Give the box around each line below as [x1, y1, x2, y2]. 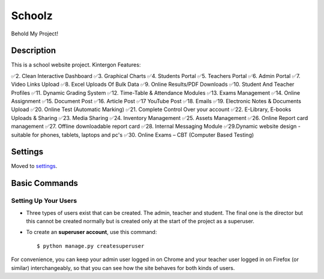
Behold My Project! [11, 30, 58, 37]
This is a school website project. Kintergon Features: [11, 61, 141, 68]
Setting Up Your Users [11, 197, 77, 205]
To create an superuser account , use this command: [26, 229, 157, 236]
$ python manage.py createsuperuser [37, 242, 145, 249]
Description [11, 46, 56, 56]
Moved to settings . [11, 163, 58, 170]
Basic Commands [11, 178, 78, 188]
